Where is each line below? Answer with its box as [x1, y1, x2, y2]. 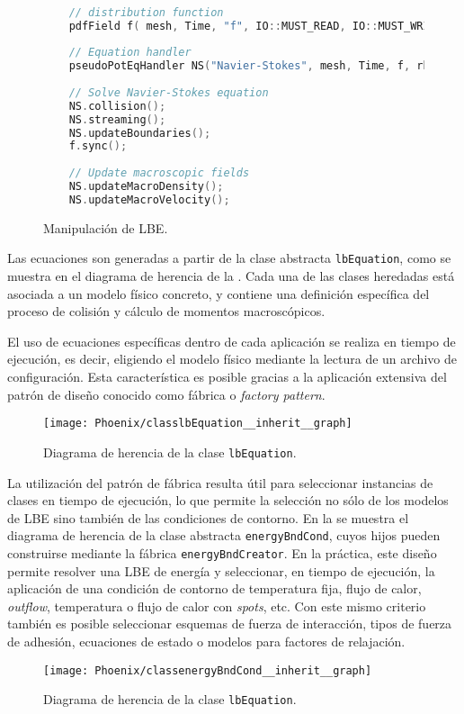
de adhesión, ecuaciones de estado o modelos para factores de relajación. [7, 631, 406, 650]
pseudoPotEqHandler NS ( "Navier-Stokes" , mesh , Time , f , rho [68, 59, 436, 73]
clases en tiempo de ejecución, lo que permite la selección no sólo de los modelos [7, 491, 449, 510]
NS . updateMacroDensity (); [68, 180, 224, 194]
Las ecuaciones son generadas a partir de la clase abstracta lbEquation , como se [7, 249, 451, 267]
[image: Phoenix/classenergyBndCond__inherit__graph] [43, 664, 372, 677]
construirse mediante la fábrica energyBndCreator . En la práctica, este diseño [7, 543, 437, 562]
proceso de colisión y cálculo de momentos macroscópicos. [7, 302, 326, 321]
